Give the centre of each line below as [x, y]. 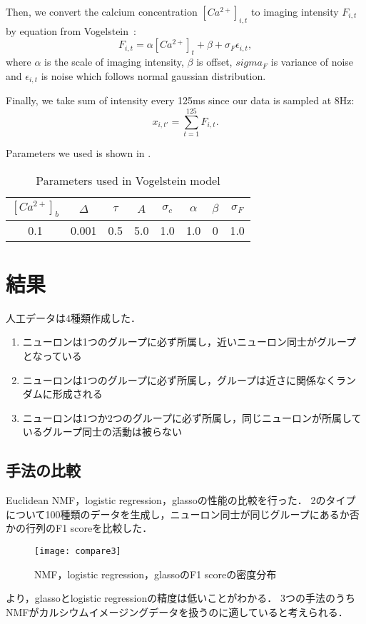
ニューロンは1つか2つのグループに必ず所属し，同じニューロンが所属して [192, 417]
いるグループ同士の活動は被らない [102, 432]
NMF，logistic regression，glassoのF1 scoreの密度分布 [156, 574]
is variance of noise [312, 62]
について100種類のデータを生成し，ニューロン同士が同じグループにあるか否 [183, 514]
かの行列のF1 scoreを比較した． [79, 528]
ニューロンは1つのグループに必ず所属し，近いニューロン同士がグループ [189, 342]
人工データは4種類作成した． [73, 317]
